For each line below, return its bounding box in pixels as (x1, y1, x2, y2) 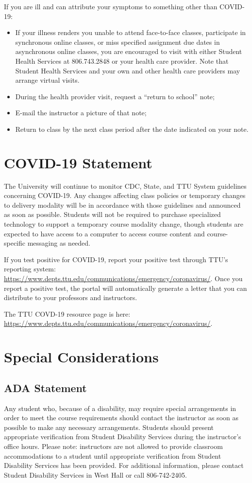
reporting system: (4, 264, 56, 274)
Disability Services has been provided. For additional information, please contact (4, 460, 244, 470)
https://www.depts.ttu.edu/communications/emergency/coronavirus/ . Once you (4, 273, 243, 283)
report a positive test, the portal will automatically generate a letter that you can (4, 283, 247, 293)
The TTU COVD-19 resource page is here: (4, 308, 131, 319)
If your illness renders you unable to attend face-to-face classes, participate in (15, 27, 246, 37)
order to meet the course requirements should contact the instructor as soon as (4, 412, 238, 423)
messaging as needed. (27, 238, 90, 248)
